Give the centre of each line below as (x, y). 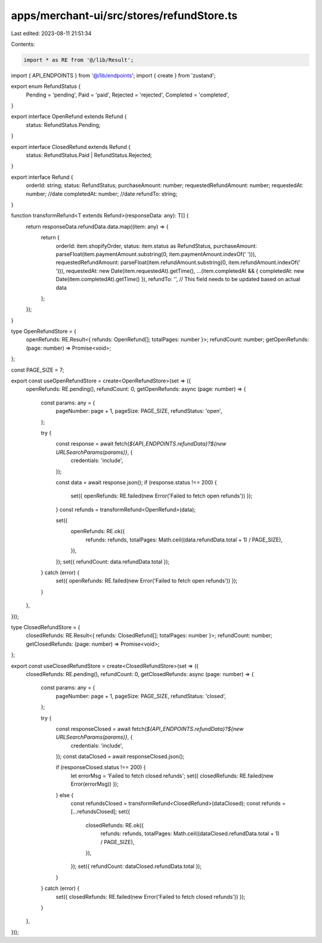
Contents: (23, 44)
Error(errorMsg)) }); (95, 784)
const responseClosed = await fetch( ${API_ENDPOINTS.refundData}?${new (150, 729)
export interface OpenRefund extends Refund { (69, 117)
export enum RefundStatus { (46, 86)
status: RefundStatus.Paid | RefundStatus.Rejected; (89, 155)
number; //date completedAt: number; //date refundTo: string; (102, 194)
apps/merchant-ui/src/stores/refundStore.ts (124, 15)
